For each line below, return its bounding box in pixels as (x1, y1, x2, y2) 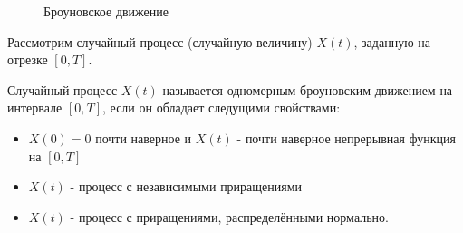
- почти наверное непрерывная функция (236, 128, 456, 147)
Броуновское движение (43, 2, 169, 20)
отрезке (7, 50, 48, 69)
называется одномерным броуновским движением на (162, 80, 453, 99)
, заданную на (353, 32, 430, 51)
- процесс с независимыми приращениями (70, 177, 303, 196)
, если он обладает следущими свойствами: (102, 98, 341, 117)
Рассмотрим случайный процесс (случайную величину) (7, 32, 313, 51)
